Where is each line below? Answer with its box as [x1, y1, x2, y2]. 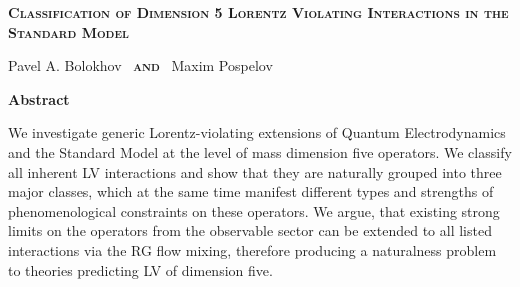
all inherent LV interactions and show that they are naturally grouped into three [8, 161, 502, 182]
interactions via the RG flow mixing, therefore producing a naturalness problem [8, 239, 497, 260]
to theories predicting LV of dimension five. [8, 259, 273, 280]
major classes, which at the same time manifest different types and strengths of [8, 181, 494, 202]
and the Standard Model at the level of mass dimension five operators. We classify [8, 141, 512, 162]
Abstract [8, 88, 70, 109]
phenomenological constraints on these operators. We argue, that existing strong [8, 200, 500, 221]
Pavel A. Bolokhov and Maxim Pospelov [8, 55, 273, 76]
